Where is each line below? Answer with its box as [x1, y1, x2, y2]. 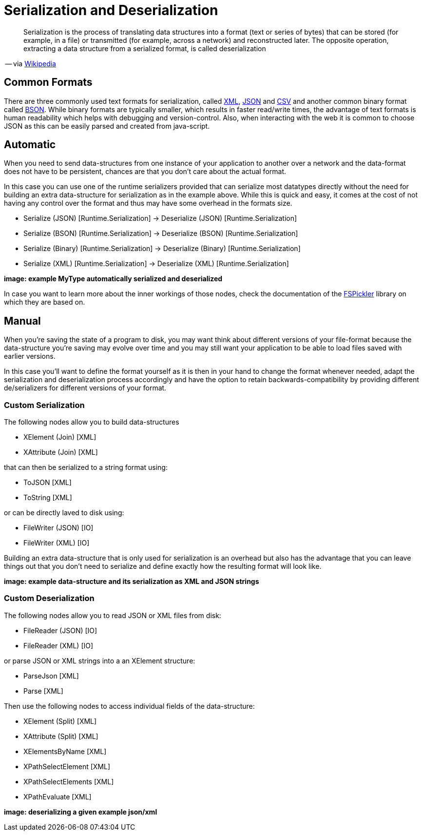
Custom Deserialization [4, 593, 95, 603]
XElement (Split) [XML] [23, 717, 97, 725]
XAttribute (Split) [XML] [23, 732, 98, 740]
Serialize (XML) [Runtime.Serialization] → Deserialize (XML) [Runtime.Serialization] [23, 259, 289, 268]
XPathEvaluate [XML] [23, 792, 92, 801]
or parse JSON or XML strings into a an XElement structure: [4, 656, 195, 665]
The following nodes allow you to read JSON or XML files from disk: [4, 611, 221, 620]
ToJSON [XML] [23, 478, 72, 487]
